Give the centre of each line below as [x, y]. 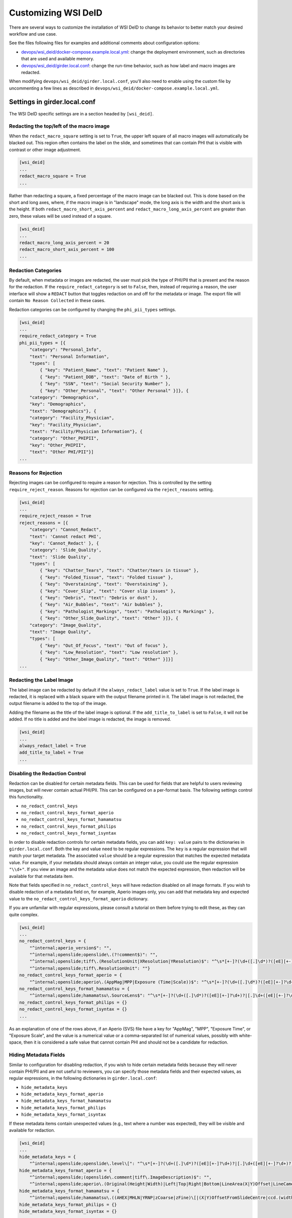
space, [16, 1042]
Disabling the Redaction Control [47, 774]
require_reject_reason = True [55, 516]
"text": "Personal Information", [69, 356]
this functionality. [26, 797]
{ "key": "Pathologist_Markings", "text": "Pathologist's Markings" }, [127, 611]
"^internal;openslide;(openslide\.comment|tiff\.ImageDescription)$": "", [120, 1177]
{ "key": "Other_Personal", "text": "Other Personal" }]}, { [114, 390]
